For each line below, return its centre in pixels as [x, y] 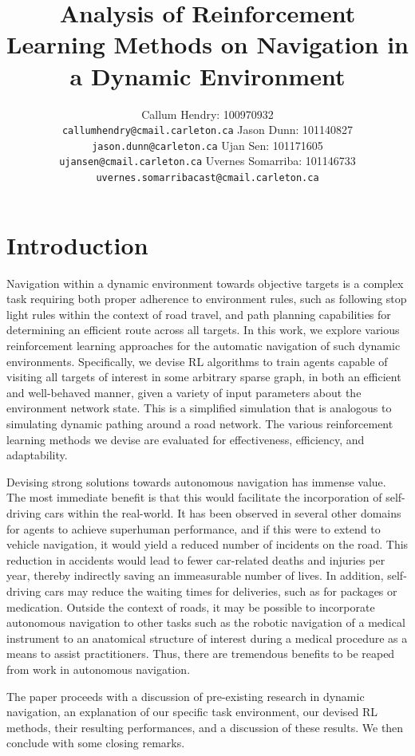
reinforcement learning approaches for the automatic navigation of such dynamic [204, 346]
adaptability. [37, 455]
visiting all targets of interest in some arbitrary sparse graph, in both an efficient [204, 377]
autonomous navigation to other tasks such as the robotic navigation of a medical [206, 622]
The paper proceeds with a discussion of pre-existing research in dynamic [186, 696]
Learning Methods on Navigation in [208, 44]
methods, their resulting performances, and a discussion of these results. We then [205, 727]
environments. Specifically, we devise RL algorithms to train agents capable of [197, 361]
